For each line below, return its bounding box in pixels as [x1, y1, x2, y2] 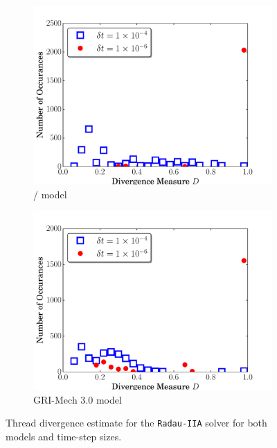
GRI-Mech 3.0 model [33, 392, 122, 406]
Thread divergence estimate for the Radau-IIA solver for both [6, 415, 267, 430]
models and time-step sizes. [6, 429, 122, 444]
